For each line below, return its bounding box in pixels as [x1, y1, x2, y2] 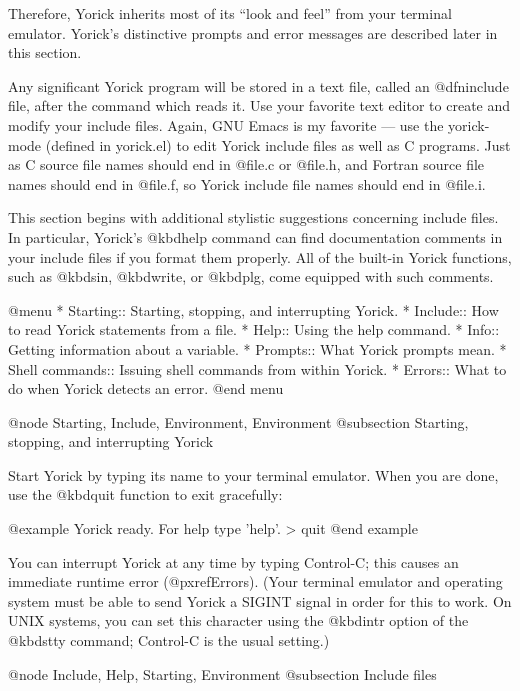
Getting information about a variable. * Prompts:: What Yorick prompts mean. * [8, 338, 507, 359]
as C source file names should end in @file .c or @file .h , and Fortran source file [8, 154, 485, 175]
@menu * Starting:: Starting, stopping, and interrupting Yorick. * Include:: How [8, 299, 499, 320]
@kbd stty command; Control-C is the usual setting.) [8, 630, 330, 651]
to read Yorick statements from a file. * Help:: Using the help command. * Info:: [8, 319, 500, 340]
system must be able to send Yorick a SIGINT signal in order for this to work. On [8, 590, 512, 611]
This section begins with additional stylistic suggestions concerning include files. [8, 207, 499, 228]
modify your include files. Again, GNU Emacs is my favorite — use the [8, 114, 444, 135]
